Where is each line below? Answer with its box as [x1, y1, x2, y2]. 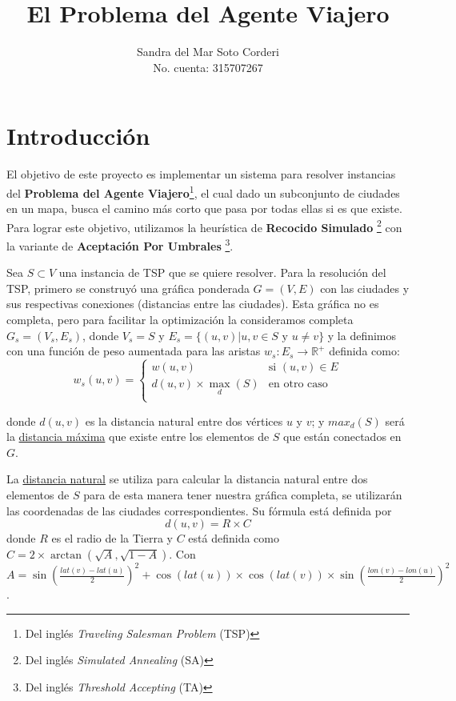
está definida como [188, 530, 279, 547]
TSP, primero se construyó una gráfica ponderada [6, 279, 250, 296]
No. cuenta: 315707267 [153, 58, 263, 75]
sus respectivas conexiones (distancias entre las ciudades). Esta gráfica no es [6, 295, 379, 312]
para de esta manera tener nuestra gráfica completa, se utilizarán [83, 486, 402, 503]
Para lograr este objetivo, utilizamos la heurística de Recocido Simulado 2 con [6, 216, 402, 235]
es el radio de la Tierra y [51, 530, 173, 547]
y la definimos [327, 326, 397, 343]
